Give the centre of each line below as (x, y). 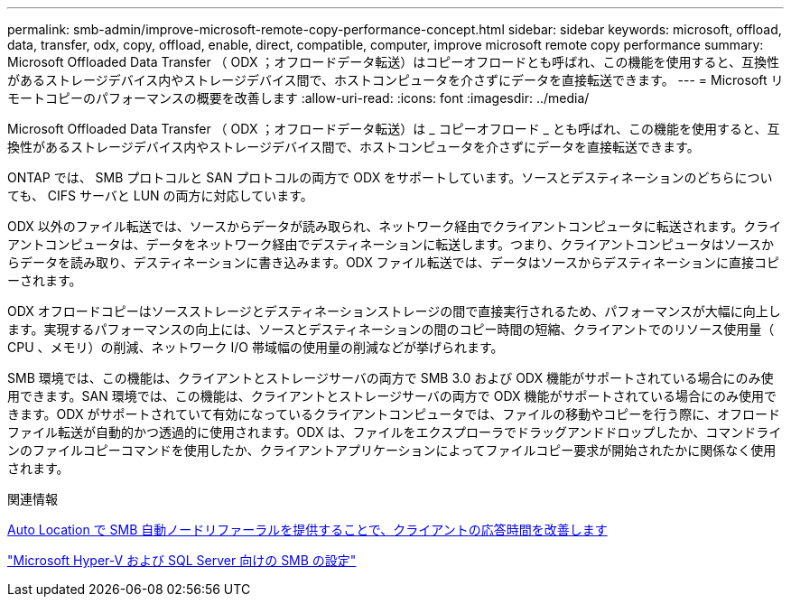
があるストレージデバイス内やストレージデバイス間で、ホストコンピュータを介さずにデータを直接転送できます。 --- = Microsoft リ (395, 80)
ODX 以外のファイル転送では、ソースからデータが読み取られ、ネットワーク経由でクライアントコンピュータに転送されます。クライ (395, 226)
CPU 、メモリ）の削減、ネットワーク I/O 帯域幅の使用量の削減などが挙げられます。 (256, 347)
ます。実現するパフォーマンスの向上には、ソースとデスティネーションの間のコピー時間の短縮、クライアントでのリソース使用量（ (391, 329)
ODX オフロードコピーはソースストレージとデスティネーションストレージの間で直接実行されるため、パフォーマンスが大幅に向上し (394, 311)
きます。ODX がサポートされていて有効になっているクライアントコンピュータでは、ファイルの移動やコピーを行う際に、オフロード (394, 414)
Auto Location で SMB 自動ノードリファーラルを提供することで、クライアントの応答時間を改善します (307, 530)
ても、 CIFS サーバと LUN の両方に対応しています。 (160, 195)
